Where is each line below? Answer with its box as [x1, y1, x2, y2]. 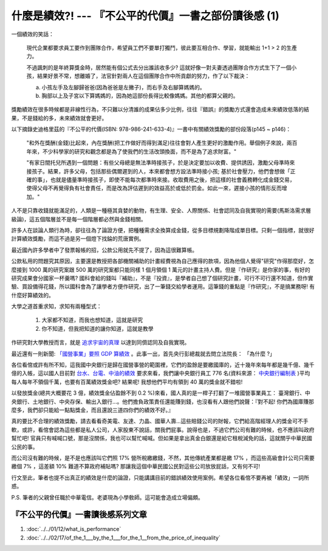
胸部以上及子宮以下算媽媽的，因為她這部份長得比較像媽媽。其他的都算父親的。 [41, 92, 239, 99]
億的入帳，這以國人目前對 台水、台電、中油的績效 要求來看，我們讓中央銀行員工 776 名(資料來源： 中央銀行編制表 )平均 [11, 370, 310, 377]
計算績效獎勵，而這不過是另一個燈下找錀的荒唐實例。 [11, 235, 145, 243]
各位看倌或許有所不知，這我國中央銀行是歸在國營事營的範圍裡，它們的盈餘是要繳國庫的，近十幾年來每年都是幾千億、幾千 [11, 361, 315, 369]
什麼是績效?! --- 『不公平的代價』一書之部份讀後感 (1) [11, 9, 279, 23]
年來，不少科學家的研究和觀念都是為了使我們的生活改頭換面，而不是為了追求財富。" [26, 148, 237, 155]
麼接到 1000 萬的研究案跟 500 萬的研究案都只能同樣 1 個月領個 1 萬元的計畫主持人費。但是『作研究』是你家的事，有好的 [11, 266, 311, 273]
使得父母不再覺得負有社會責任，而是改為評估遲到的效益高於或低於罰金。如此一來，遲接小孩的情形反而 [26, 184, 282, 192]
